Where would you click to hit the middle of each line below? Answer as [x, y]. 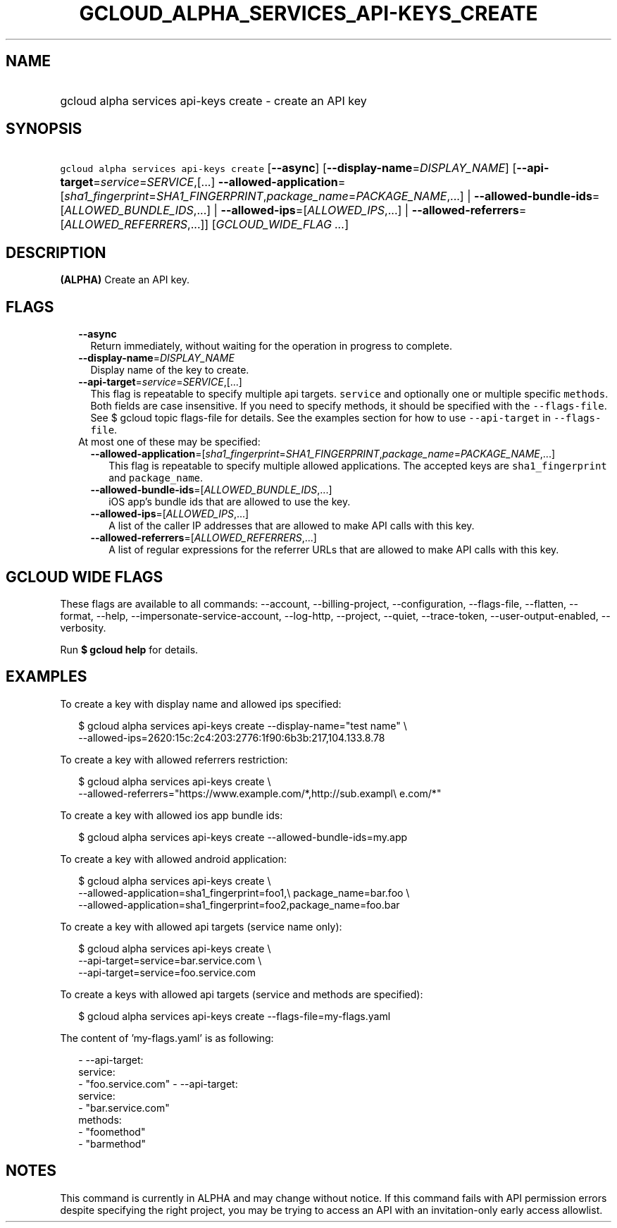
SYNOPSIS [44, 129]
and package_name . [156, 478]
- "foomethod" [112, 1131]
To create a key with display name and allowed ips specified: [201, 704]
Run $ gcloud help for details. [129, 649]
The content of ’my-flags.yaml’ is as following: [167, 1038]
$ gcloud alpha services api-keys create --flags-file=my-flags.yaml [235, 1016]
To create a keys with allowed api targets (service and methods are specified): [242, 994]
